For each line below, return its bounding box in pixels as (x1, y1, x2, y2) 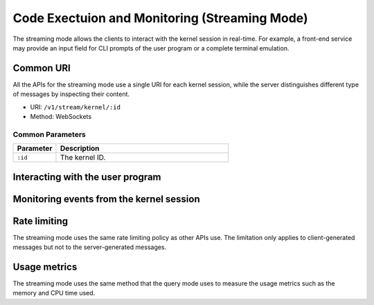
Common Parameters (12, 129, 86, 139)
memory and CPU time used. (12, 289, 96, 297)
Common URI (12, 62, 71, 74)
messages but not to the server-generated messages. (12, 243, 167, 252)
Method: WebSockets (30, 113, 92, 121)
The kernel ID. (60, 153, 106, 163)
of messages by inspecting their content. (12, 90, 130, 98)
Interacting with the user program (12, 171, 162, 183)
